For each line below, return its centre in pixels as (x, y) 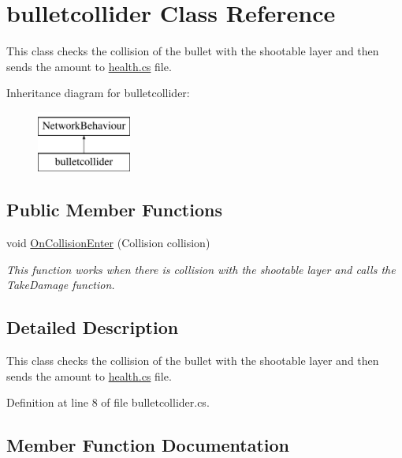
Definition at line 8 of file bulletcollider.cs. (108, 402)
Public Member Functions (114, 210)
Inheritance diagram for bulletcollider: (98, 93)
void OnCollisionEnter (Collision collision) (108, 243)
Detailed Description (93, 327)
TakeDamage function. (61, 285)
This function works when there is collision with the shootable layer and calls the (201, 269)
